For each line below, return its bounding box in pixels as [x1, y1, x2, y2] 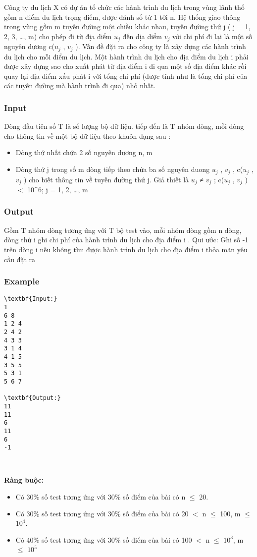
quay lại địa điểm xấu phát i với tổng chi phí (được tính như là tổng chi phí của [4, 70, 248, 81]
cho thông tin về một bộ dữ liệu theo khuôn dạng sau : [4, 130, 171, 141]
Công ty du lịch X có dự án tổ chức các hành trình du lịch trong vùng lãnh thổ [4, 2, 245, 12]
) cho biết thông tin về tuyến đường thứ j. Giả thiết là [24, 174, 189, 184]
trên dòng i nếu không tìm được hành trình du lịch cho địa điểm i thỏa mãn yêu [4, 244, 248, 254]
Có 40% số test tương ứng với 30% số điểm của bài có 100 [15, 534, 192, 545]
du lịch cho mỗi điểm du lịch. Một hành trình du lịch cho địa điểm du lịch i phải [4, 51, 249, 61]
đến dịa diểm [122, 31, 162, 41]
